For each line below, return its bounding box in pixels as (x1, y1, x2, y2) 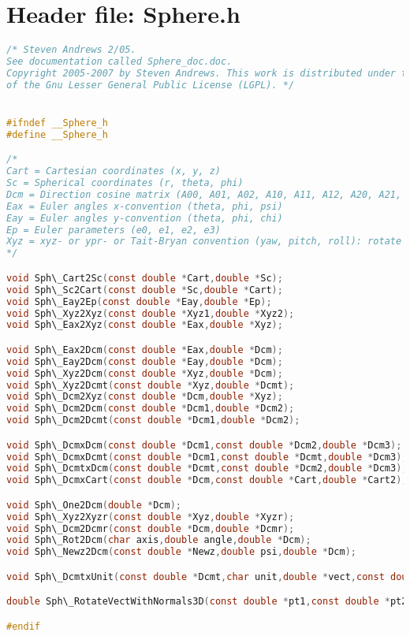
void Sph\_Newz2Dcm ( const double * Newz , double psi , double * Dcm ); (6, 546, 356, 558)
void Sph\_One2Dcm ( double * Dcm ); (6, 499, 181, 511)
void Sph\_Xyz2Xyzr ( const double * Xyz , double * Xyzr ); (6, 511, 295, 523)
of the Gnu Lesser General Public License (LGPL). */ (6, 79, 295, 91)
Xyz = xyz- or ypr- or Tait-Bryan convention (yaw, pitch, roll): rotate (6, 236, 402, 247)
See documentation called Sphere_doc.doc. (6, 56, 233, 67)
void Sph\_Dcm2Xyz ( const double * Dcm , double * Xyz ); (6, 391, 283, 403)
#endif (6, 620, 40, 632)
